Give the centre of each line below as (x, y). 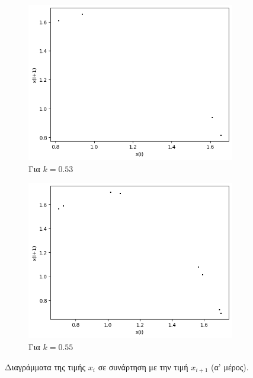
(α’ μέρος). (230, 366)
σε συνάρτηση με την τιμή (143, 366)
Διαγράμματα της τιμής (45, 366)
